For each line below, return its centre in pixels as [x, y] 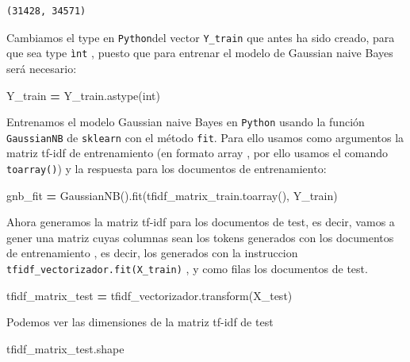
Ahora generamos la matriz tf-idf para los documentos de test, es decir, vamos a [201, 222]
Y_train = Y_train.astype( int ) [83, 95]
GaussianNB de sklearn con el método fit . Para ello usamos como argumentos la [205, 137]
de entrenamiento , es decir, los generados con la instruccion [152, 253]
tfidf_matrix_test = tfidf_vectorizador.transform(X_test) [149, 295]
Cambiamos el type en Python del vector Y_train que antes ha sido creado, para [201, 37]
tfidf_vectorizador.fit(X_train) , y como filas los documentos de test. [187, 269]
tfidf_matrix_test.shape [65, 348]
